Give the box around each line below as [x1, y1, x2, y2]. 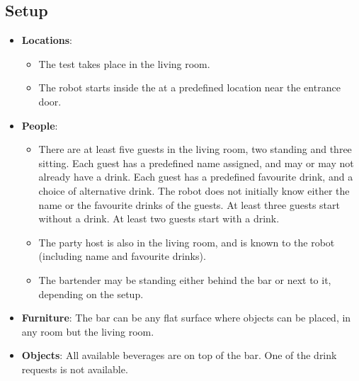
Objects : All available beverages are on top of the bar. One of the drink [21, 348, 337, 363]
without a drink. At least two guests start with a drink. [38, 211, 280, 226]
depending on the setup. [38, 286, 144, 301]
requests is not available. [21, 361, 128, 376]
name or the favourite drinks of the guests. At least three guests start [38, 197, 340, 212]
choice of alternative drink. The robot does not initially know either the [38, 183, 350, 198]
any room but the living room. [21, 324, 154, 339]
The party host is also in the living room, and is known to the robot [38, 234, 335, 249]
